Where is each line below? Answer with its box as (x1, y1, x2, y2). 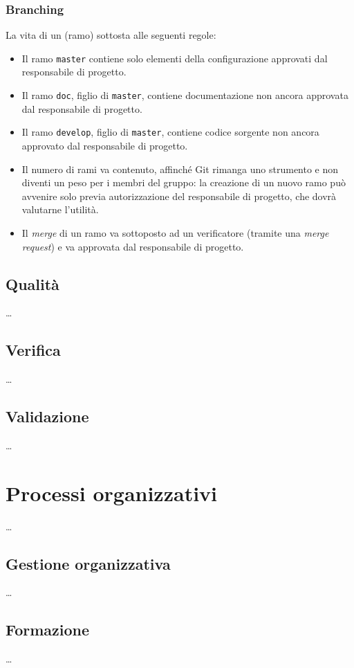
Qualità (6, 273, 59, 294)
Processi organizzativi (6, 478, 218, 507)
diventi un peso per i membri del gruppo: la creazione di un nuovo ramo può (21, 175, 346, 190)
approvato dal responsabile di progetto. (21, 138, 188, 152)
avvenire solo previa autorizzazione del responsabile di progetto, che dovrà (21, 188, 337, 203)
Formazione (6, 619, 90, 640)
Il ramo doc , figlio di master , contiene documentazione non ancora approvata (21, 88, 348, 102)
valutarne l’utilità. (21, 202, 99, 217)
